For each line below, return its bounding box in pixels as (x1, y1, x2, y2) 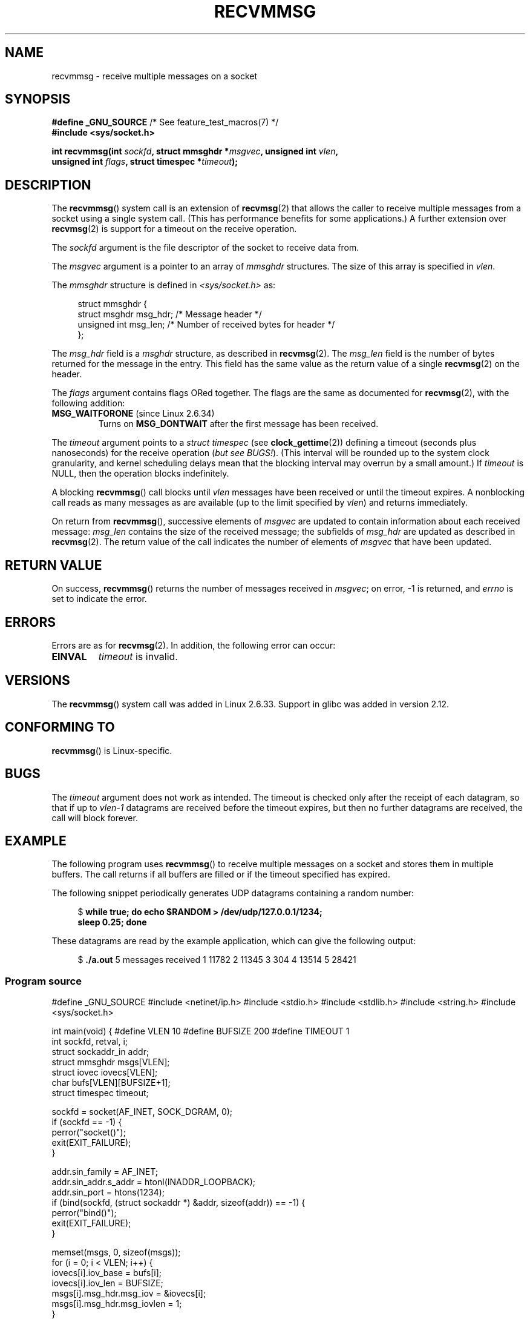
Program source (5, 974, 82, 987)
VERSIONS (5, 673, 70, 689)
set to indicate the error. (51, 593, 147, 604)
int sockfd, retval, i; (51, 1036, 128, 1047)
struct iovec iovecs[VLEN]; (51, 1067, 158, 1078)
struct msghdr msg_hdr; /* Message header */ (77, 309, 262, 320)
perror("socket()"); (51, 1127, 126, 1138)
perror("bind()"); (51, 1208, 117, 1218)
